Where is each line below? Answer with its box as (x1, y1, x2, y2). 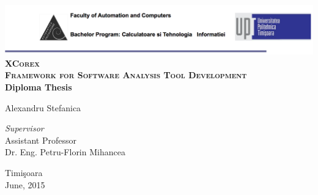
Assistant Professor (5, 133, 76, 146)
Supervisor (5, 122, 44, 134)
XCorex (5, 56, 40, 69)
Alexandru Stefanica (5, 101, 81, 114)
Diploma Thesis (5, 80, 72, 93)
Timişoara (5, 166, 43, 178)
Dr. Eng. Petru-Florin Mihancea (5, 145, 125, 158)
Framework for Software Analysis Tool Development (5, 68, 247, 81)
